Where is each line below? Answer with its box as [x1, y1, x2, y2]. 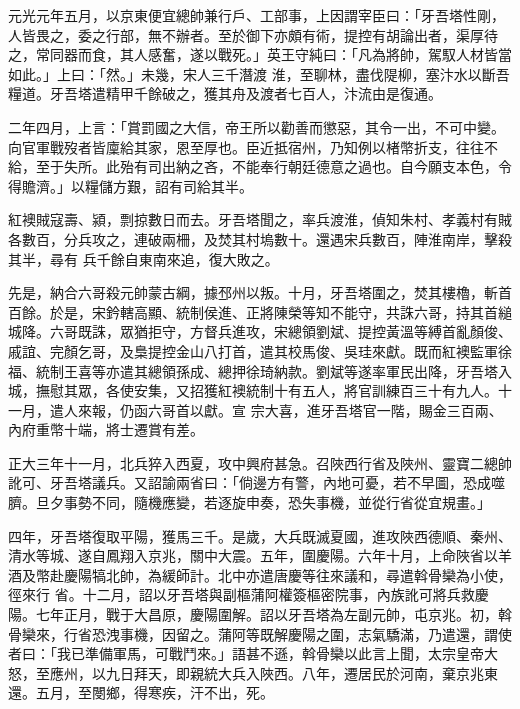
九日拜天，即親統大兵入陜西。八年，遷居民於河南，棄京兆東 [105, 662, 498, 683]
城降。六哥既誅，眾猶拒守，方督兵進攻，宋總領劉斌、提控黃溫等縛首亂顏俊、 [8, 321, 512, 342]
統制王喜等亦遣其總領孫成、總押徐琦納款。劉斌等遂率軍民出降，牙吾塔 [35, 360, 498, 381]
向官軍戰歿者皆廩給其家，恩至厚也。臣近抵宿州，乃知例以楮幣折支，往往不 [8, 136, 498, 157]
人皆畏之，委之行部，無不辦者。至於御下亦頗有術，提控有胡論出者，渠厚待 [8, 24, 498, 45]
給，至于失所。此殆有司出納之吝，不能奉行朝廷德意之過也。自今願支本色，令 [8, 156, 512, 177]
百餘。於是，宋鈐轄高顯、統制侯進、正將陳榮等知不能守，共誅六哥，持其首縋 [8, 301, 512, 322]
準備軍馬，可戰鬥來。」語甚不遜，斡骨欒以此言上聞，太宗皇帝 [84, 643, 484, 664]
